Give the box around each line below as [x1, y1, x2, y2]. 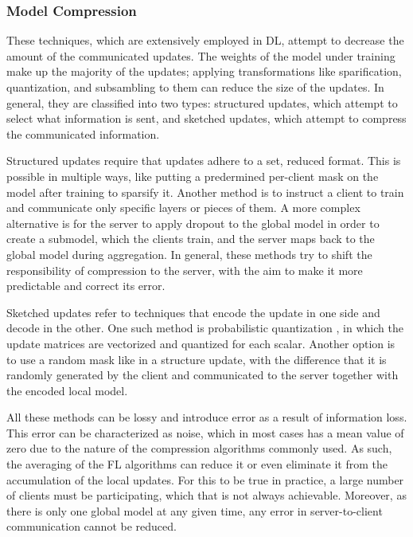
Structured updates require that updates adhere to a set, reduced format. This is [6, 152, 401, 169]
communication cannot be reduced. [6, 518, 177, 535]
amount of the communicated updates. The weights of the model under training [6, 47, 395, 64]
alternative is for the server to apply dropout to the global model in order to [6, 214, 380, 231]
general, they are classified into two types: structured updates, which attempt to [6, 94, 398, 111]
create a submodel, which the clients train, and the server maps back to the [6, 230, 375, 247]
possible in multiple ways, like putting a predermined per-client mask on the [6, 167, 379, 184]
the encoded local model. [6, 382, 128, 398]
